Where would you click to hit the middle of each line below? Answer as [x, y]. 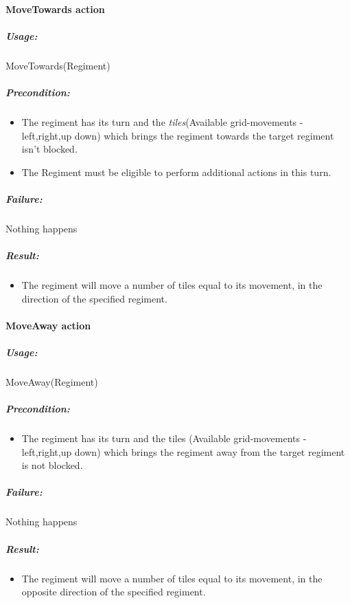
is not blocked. [52, 465]
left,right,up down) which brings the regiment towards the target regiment [178, 135]
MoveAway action [48, 325]
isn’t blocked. [49, 149]
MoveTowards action [55, 9]
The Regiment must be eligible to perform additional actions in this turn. [176, 172]
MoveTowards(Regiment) [58, 65]
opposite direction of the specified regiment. [114, 592]
